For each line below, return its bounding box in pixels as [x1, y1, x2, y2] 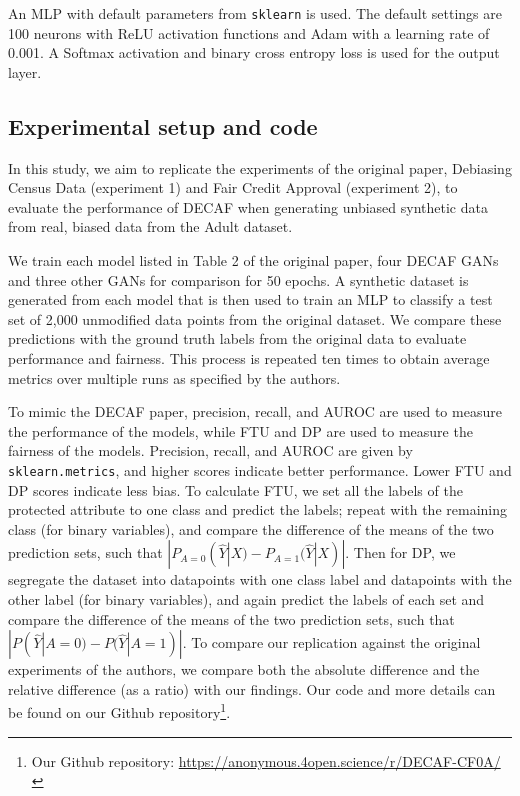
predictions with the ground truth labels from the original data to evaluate [8, 328, 467, 349]
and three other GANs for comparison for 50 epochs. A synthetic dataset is [8, 269, 469, 290]
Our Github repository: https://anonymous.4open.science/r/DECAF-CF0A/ [31, 750, 501, 771]
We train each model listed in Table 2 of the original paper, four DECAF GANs [8, 250, 499, 271]
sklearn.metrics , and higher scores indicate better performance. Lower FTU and [8, 459, 512, 480]
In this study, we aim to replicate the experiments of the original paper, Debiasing [8, 157, 512, 178]
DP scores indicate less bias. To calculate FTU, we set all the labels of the [8, 479, 463, 500]
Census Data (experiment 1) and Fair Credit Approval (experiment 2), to [8, 177, 458, 198]
